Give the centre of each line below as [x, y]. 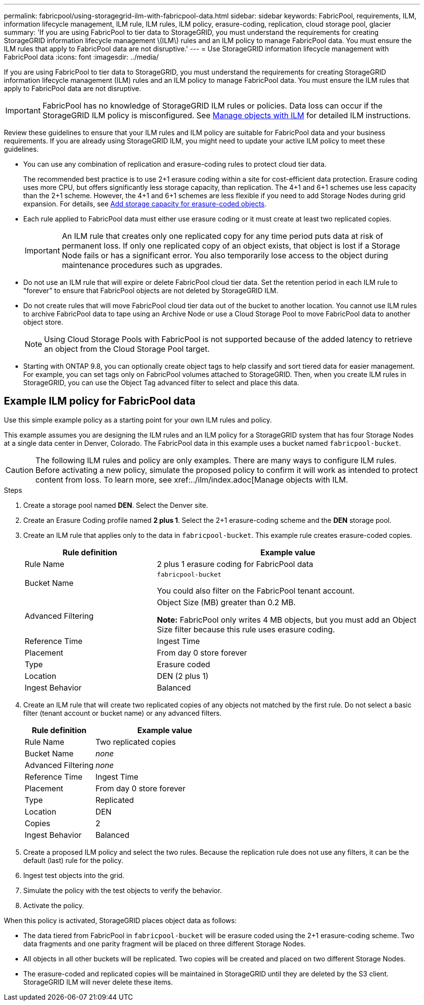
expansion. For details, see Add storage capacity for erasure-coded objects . [145, 204]
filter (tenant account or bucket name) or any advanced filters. [122, 713]
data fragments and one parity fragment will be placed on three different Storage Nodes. [165, 943]
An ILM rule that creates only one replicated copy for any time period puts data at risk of [222, 236]
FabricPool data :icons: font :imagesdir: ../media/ [81, 57]
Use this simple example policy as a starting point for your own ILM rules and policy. [138, 420]
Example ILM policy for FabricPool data [100, 401]
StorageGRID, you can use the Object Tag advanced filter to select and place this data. [161, 383]
